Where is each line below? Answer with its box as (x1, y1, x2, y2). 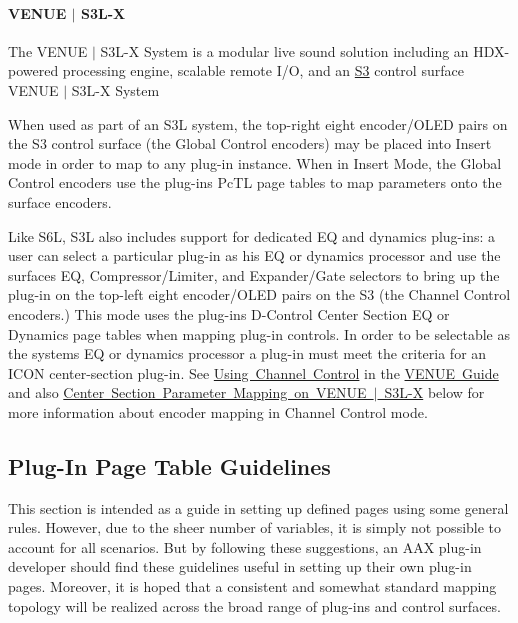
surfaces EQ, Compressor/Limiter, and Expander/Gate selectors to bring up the (8, 264, 500, 285)
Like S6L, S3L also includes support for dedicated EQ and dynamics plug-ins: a (8, 225, 496, 246)
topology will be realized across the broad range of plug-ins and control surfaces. (8, 595, 501, 616)
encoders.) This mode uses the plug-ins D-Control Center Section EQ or (8, 303, 450, 324)
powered (8, 60, 59, 81)
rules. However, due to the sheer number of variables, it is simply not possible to (8, 517, 502, 538)
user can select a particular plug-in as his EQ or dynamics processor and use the (8, 245, 501, 266)
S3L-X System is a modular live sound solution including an (100, 40, 469, 61)
